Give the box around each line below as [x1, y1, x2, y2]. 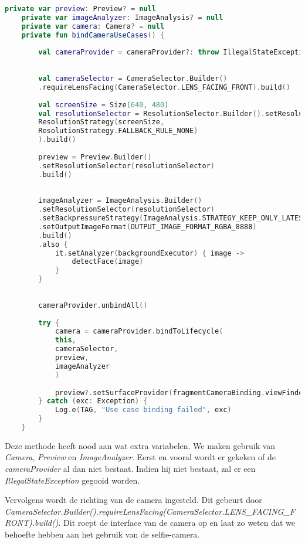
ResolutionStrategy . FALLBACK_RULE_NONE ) [38, 127, 198, 135]
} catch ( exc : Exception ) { [38, 397, 148, 406]
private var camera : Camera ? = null [21, 22, 165, 30]
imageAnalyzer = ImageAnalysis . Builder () [38, 196, 202, 205]
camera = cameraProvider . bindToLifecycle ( [55, 327, 223, 336]
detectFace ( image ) [72, 257, 144, 266]
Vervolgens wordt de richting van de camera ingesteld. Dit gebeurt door [5, 494, 262, 506]
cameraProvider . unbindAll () [38, 301, 148, 310]
